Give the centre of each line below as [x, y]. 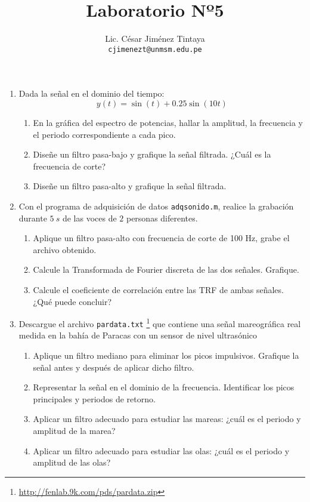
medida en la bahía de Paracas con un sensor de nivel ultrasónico [138, 335]
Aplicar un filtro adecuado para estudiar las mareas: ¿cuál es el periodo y [167, 419]
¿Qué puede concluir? [72, 301]
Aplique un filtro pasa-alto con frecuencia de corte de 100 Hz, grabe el [161, 238]
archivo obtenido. [65, 249]
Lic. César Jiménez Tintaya [155, 39]
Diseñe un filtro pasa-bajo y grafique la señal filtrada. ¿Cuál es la [152, 154]
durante [33, 218]
